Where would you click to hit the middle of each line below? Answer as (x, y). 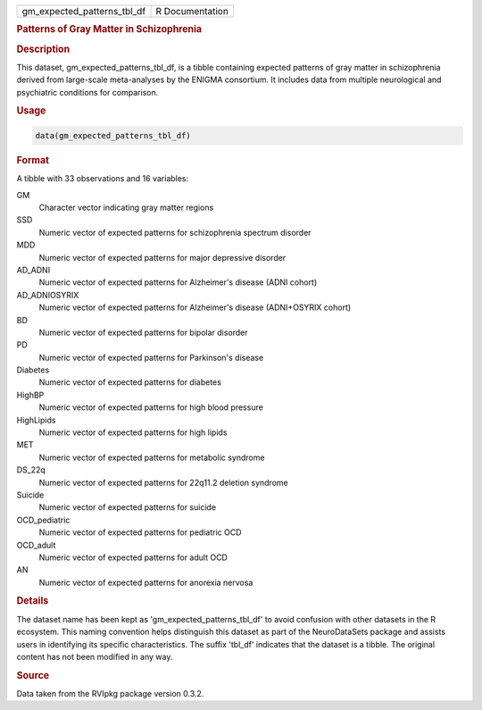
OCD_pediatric (43, 520)
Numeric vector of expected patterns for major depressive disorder (162, 257)
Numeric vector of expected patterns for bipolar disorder (144, 332)
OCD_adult (36, 545)
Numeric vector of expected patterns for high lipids (133, 432)
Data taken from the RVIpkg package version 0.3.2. (110, 693)
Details (33, 601)
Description (43, 49)
